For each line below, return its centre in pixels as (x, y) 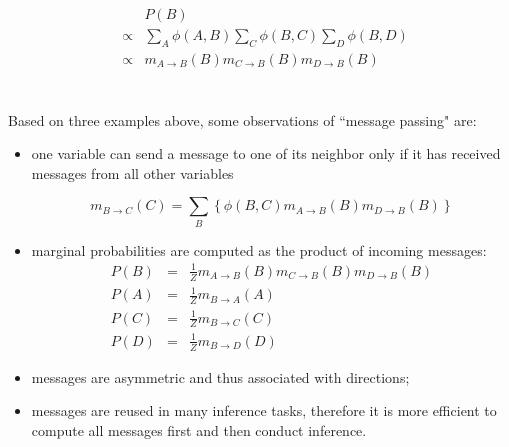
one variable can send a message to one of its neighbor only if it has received (266, 153)
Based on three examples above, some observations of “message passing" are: (242, 119)
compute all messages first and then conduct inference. (199, 429)
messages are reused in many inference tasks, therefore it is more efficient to (264, 410)
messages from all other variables (132, 172)
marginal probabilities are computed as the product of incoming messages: (259, 249)
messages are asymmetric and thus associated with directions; (220, 376)
